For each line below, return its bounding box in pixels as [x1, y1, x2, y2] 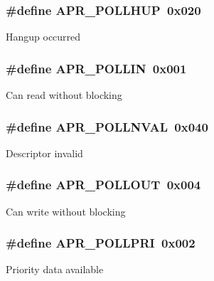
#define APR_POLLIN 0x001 [6, 59, 187, 77]
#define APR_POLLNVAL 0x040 [6, 117, 208, 135]
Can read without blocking [6, 88, 122, 102]
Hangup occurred [6, 29, 81, 44]
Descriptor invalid [6, 145, 83, 160]
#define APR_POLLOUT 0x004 [6, 176, 201, 193]
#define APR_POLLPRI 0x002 [6, 234, 196, 252]
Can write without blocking [6, 203, 126, 218]
